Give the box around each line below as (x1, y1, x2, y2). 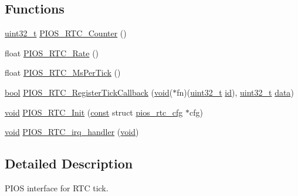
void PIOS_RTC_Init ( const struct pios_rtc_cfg (5, 106, 183, 118)
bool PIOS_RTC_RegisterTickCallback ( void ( (5, 86, 173, 98)
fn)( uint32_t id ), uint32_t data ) (177, 86, 294, 98)
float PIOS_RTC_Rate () (5, 46, 99, 59)
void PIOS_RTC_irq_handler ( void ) (5, 126, 139, 138)
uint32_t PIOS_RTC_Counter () (5, 27, 127, 39)
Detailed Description (5, 154, 133, 173)
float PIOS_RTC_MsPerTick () (5, 66, 121, 79)
